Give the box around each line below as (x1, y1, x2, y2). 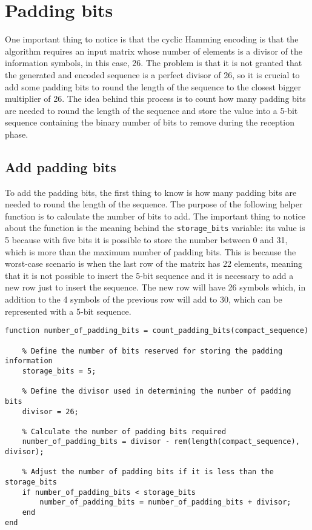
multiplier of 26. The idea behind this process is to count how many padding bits (5, 92, 306, 105)
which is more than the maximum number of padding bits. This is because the (5, 245, 296, 258)
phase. (5, 127, 28, 140)
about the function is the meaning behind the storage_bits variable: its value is (5, 221, 305, 234)
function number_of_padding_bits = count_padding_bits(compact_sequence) (5, 326, 309, 335)
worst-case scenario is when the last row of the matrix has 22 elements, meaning (5, 257, 302, 270)
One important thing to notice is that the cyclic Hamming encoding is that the (5, 33, 299, 45)
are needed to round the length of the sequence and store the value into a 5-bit (5, 104, 298, 116)
